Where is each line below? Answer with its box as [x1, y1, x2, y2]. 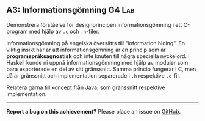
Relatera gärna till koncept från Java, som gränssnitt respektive [6, 84, 165, 91]
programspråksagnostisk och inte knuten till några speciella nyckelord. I [6, 52, 190, 60]
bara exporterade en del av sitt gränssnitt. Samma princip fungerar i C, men [6, 65, 196, 73]
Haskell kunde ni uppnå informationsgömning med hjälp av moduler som [6, 59, 189, 66]
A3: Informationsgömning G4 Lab [6, 5, 135, 15]
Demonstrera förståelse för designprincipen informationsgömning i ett [6, 21, 182, 28]
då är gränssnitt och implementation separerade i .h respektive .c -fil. [6, 71, 181, 79]
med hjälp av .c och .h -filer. [29, 28, 99, 35]
